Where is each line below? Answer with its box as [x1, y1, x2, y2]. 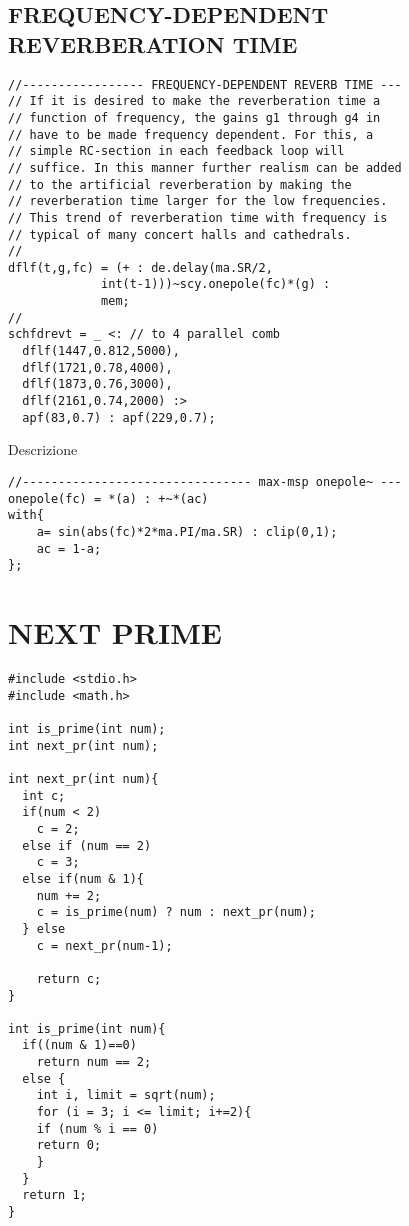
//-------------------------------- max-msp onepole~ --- [8, 474, 402, 489]
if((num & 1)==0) [22, 1038, 137, 1053]
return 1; [22, 1188, 87, 1203]
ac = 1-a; [36, 541, 102, 556]
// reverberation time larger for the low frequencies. [8, 194, 388, 209]
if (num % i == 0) [36, 1121, 159, 1136]
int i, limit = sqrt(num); [36, 1088, 216, 1103]
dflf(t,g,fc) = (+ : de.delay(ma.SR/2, [8, 260, 273, 275]
